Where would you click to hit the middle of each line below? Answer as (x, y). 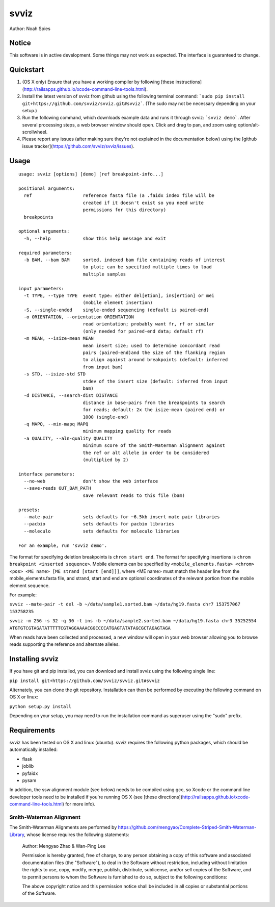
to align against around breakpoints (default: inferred (155, 360)
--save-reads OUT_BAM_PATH (57, 488)
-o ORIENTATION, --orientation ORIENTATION (79, 317)
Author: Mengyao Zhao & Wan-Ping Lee (64, 846)
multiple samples (104, 274)
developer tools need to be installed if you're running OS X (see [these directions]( (96, 797)
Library (17, 835)
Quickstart (27, 70)
